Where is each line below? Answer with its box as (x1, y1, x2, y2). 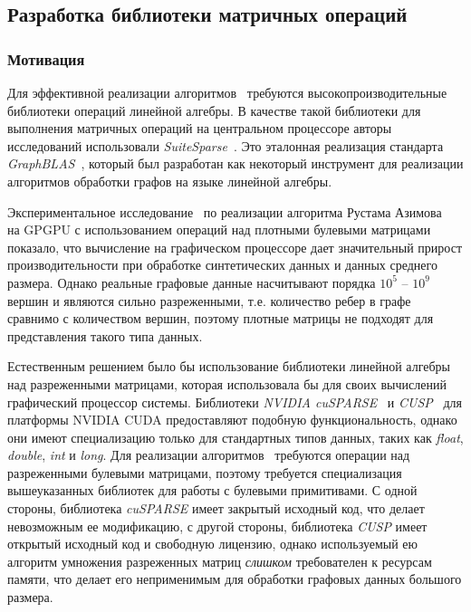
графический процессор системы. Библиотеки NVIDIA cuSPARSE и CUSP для (7, 392, 463, 411)
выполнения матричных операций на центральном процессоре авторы (7, 119, 392, 138)
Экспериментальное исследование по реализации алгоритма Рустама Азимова (7, 202, 442, 221)
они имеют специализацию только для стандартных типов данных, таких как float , (7, 427, 464, 446)
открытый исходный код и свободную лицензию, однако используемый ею (7, 534, 418, 553)
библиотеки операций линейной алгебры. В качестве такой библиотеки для (7, 100, 421, 120)
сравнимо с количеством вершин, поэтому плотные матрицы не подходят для (7, 309, 434, 328)
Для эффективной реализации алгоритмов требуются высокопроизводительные (7, 83, 447, 101)
